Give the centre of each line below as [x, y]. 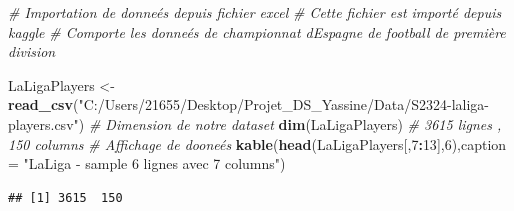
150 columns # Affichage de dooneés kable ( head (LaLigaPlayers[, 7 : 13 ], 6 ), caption [257, 143]
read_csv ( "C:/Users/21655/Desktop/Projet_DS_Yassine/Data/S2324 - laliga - [249, 104]
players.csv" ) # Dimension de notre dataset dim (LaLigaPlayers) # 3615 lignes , [255, 123]
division [32, 51]
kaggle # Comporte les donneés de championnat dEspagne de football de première [257, 31]
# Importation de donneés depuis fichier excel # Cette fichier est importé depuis [255, 12]
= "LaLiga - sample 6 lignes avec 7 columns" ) [147, 163]
